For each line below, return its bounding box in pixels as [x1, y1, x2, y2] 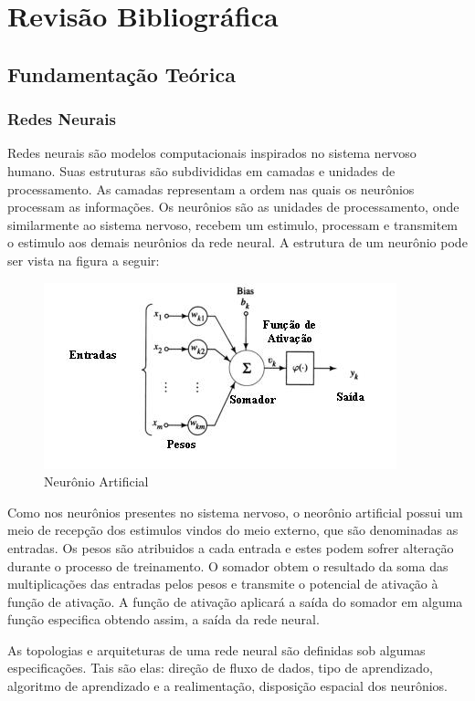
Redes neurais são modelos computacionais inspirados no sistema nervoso [7, 143, 417, 162]
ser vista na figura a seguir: [7, 250, 160, 269]
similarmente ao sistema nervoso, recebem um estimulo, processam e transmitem [7, 214, 459, 234]
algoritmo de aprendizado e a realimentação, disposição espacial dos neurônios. [7, 676, 448, 696]
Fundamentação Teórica [7, 59, 236, 88]
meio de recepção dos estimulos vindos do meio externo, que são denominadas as [7, 520, 459, 539]
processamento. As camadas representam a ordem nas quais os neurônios [7, 179, 415, 198]
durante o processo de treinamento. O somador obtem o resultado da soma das [7, 556, 449, 575]
